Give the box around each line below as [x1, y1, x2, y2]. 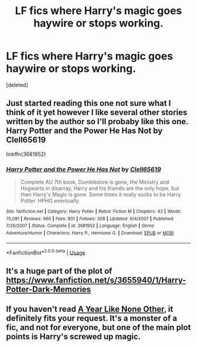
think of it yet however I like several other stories [6, 107, 188, 118]
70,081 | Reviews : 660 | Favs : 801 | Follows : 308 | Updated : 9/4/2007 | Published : [6, 216, 175, 222]
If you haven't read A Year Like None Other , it [6, 304, 174, 314]
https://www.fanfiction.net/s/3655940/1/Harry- [6, 275, 186, 285]
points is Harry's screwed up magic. [6, 332, 141, 342]
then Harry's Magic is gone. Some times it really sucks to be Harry [20, 191, 181, 198]
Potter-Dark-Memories [6, 284, 91, 294]
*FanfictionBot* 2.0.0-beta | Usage [6, 248, 86, 256]
